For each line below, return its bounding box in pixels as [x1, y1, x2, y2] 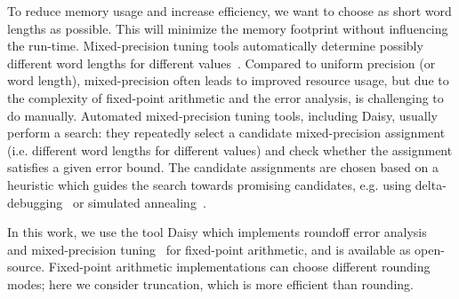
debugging [7, 193, 63, 211]
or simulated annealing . [72, 193, 206, 211]
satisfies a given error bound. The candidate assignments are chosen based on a [7, 158, 439, 177]
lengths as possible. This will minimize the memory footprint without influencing [7, 19, 448, 37]
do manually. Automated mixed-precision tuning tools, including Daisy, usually [7, 106, 439, 124]
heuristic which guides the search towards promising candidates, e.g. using [7, 175, 412, 193]
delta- [415, 175, 447, 193]
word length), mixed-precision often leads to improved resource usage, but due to [7, 71, 449, 90]
